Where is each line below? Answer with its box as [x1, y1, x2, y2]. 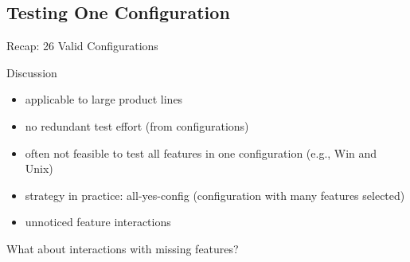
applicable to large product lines [25, 91, 183, 108]
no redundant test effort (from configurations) [25, 117, 249, 134]
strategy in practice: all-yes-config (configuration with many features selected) [25, 186, 405, 203]
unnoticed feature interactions [25, 213, 171, 230]
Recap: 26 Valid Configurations [6, 37, 158, 54]
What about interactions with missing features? [6, 240, 239, 256]
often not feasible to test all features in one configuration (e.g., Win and [25, 144, 377, 161]
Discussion [6, 64, 57, 80]
